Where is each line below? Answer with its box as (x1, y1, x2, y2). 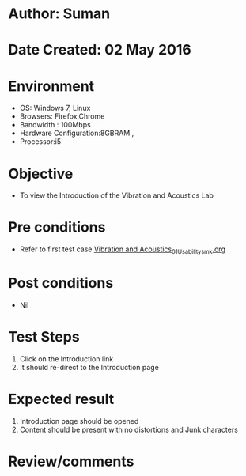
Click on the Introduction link (19, 353, 114, 364)
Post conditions (8, 274, 114, 293)
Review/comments (8, 452, 134, 470)
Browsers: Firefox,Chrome (19, 111, 105, 121)
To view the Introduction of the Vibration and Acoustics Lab (19, 191, 214, 200)
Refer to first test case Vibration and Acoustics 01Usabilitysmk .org (19, 244, 225, 255)
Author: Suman (8, 5, 111, 23)
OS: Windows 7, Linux (19, 104, 91, 113)
